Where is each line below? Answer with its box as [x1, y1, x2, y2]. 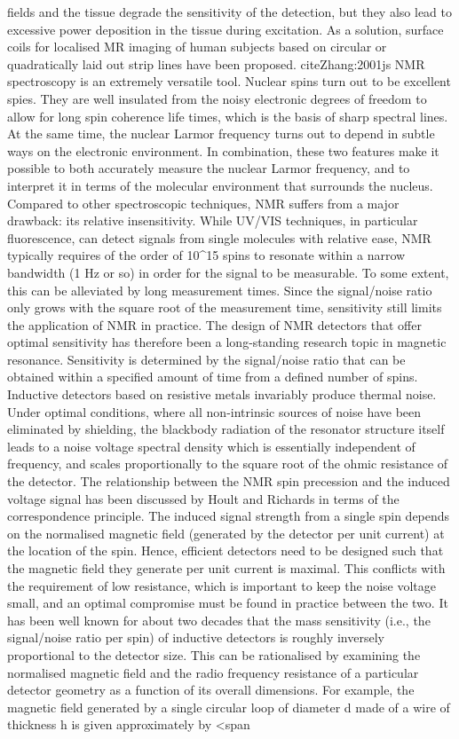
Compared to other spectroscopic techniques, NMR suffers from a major [7, 193, 400, 212]
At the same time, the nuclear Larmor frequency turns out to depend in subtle [7, 124, 435, 143]
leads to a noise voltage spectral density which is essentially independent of [7, 436, 415, 455]
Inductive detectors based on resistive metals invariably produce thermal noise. [7, 385, 437, 404]
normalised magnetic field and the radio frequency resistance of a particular [7, 663, 419, 681]
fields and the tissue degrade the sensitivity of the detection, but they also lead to [7, 3, 452, 20]
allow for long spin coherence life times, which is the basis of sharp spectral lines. [7, 106, 448, 125]
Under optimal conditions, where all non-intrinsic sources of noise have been [7, 402, 422, 421]
